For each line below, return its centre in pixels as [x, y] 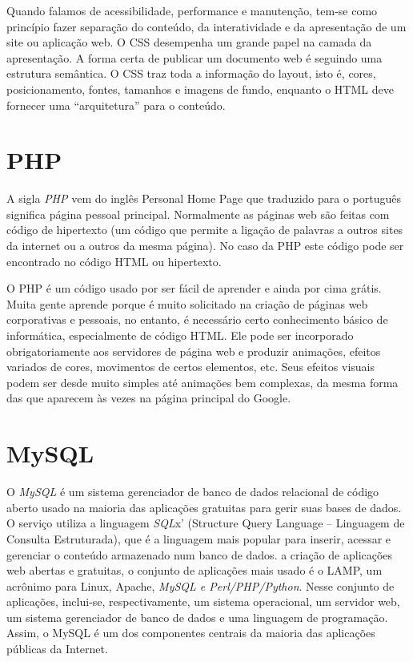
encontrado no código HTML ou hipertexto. [114, 261]
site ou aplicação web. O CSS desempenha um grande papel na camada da [189, 42]
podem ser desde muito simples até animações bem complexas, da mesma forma [202, 382]
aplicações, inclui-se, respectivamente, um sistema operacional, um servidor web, [203, 601]
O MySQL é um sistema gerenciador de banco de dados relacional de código [193, 492]
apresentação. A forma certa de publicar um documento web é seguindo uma [194, 57]
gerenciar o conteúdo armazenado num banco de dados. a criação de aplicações [200, 554]
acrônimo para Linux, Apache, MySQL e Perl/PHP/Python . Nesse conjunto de [200, 585]
